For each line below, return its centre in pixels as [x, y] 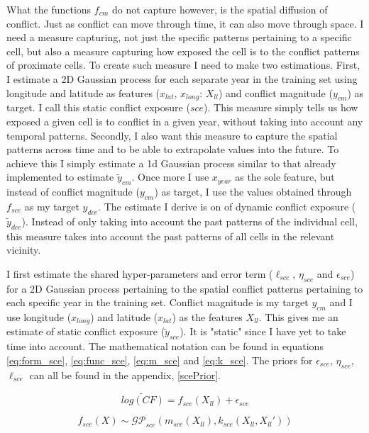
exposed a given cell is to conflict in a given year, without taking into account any [185, 121]
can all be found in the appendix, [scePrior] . [125, 375]
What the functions [49, 9]
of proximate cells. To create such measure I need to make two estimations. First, [183, 65]
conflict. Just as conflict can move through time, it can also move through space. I [185, 23]
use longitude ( [39, 316]
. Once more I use [170, 177]
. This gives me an [298, 316]
